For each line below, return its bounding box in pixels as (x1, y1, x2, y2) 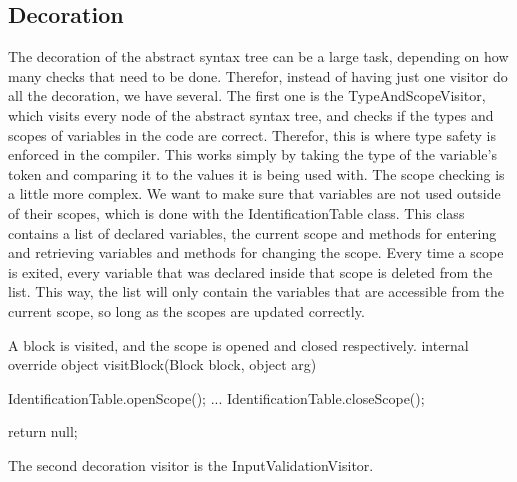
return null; (8, 421, 78, 442)
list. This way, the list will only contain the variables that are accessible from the (8, 281, 504, 302)
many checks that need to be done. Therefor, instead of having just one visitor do (8, 65, 508, 86)
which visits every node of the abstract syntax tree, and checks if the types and (8, 104, 494, 125)
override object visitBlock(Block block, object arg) (8, 354, 317, 375)
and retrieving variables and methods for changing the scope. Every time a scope (8, 242, 504, 263)
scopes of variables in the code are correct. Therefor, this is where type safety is (8, 124, 497, 145)
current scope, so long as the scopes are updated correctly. (8, 300, 365, 321)
